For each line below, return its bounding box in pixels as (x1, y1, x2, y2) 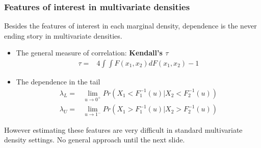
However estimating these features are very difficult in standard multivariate (4, 124, 243, 135)
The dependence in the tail (16, 76, 100, 87)
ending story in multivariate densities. (4, 30, 122, 41)
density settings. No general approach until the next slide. (4, 134, 185, 145)
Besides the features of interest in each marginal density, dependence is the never (4, 20, 257, 31)
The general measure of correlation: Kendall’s (16, 47, 163, 58)
